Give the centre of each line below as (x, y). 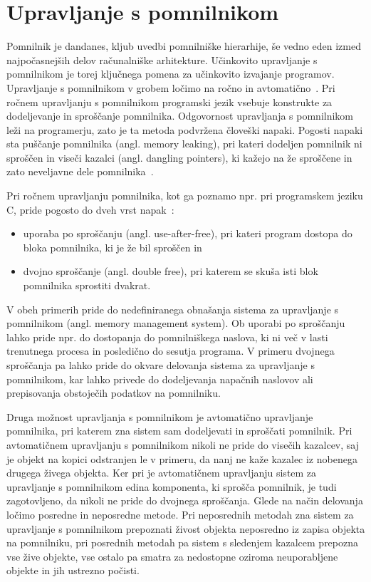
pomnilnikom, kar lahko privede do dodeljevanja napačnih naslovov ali (160, 379)
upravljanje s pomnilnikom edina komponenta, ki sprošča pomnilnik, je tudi (172, 486)
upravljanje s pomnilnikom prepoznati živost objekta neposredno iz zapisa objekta (186, 528)
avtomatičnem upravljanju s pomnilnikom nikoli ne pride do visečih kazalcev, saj (183, 444)
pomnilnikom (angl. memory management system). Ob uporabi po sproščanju (176, 323)
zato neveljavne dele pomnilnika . (80, 171)
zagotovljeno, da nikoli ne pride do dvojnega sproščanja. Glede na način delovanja (185, 500)
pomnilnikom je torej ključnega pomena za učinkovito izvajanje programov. (171, 74)
